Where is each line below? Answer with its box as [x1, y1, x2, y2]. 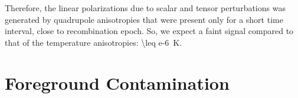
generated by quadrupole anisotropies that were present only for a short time [5, 13, 283, 25]
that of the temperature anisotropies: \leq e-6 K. [5, 36, 182, 48]
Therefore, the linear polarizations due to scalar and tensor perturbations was [5, 2, 286, 13]
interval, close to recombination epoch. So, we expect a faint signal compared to [5, 25, 294, 37]
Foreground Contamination [5, 70, 230, 94]
